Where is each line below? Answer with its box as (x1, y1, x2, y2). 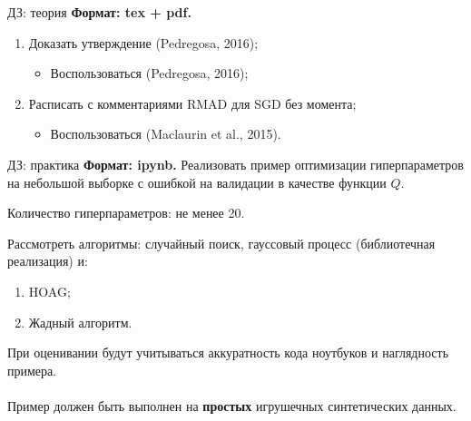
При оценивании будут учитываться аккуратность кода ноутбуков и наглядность (7, 343, 449, 362)
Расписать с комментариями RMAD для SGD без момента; (28, 93, 357, 113)
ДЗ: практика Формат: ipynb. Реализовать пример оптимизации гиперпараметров (7, 154, 464, 173)
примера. (7, 360, 57, 379)
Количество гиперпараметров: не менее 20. (7, 203, 245, 222)
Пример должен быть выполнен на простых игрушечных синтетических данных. (7, 396, 456, 415)
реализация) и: (7, 251, 88, 270)
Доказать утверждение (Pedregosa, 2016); (28, 33, 259, 52)
